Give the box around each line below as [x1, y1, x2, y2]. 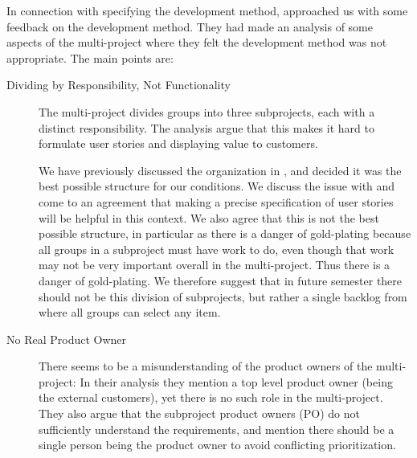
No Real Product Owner [6, 330, 127, 347]
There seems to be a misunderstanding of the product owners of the [39, 358, 373, 374]
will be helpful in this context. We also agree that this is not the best [39, 209, 379, 226]
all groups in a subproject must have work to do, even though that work [39, 240, 395, 257]
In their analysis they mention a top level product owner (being [80, 373, 393, 390]
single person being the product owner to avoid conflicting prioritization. [39, 436, 396, 453]
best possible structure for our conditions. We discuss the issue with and [39, 178, 395, 194]
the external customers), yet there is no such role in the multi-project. [39, 389, 383, 406]
